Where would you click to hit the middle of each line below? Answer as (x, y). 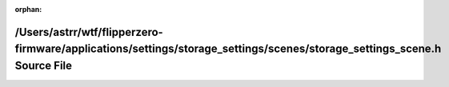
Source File (43, 65)
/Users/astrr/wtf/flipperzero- (89, 32)
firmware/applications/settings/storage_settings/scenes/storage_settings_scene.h (228, 49)
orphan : (28, 9)
